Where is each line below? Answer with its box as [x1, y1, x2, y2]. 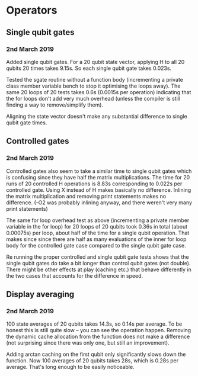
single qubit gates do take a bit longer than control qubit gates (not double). [6, 259, 191, 266]
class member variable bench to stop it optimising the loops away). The [6, 82, 181, 89]
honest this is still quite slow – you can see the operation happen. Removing [6, 327, 191, 334]
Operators [6, 4, 58, 17]
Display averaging [6, 289, 75, 299]
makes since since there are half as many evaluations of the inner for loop [6, 235, 187, 243]
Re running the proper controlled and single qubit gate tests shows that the [6, 253, 189, 261]
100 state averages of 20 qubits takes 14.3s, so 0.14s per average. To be [6, 320, 183, 327]
